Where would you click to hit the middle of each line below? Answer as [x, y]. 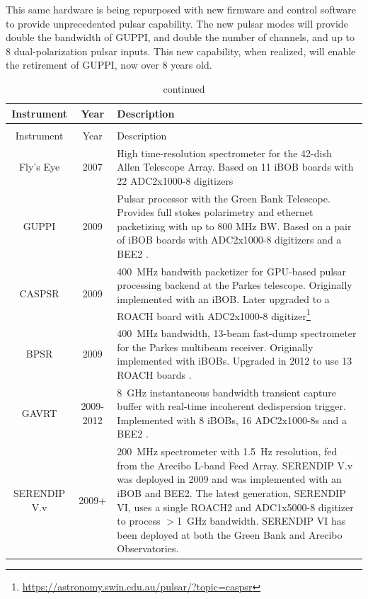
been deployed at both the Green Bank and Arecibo [230, 534]
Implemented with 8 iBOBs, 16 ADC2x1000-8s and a [232, 420]
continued [184, 88]
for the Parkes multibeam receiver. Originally [215, 347]
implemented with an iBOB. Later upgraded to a [223, 298]
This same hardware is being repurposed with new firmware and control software [181, 9]
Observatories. [148, 548]
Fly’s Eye [39, 167]
